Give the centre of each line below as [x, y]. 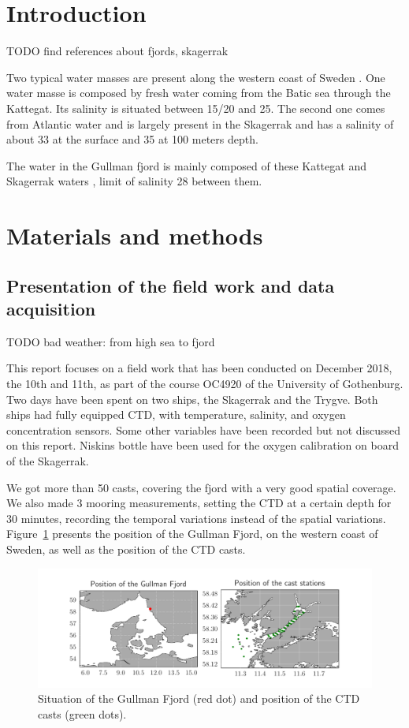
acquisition [51, 309]
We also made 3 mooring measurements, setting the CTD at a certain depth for [199, 503]
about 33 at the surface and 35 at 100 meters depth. [132, 139]
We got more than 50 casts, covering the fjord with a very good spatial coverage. [201, 487]
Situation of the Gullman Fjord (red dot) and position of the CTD [199, 698]
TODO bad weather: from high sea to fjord [111, 341]
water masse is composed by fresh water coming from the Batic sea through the [199, 93]
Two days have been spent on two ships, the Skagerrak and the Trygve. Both [192, 399]
